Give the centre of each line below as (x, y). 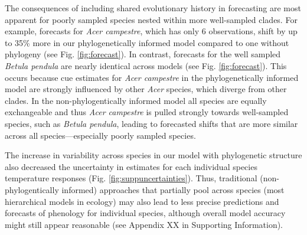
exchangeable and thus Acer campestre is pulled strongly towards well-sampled (147, 112)
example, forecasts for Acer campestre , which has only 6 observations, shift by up (151, 31)
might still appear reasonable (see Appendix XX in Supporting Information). (144, 224)
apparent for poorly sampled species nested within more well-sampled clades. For (151, 19)
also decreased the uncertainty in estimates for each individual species (131, 166)
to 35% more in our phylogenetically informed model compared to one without (147, 42)
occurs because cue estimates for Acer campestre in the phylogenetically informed (152, 77)
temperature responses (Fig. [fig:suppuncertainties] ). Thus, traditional (131, 178)
